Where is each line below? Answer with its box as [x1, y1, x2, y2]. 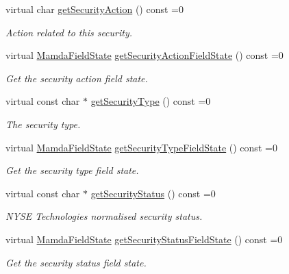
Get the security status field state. [5, 255, 147, 269]
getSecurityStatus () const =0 [90, 186, 216, 200]
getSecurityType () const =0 [90, 94, 211, 108]
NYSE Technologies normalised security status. [5, 209, 203, 223]
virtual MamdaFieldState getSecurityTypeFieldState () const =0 [5, 140, 277, 154]
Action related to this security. [5, 25, 133, 39]
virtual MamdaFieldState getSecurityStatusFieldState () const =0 [5, 232, 283, 246]
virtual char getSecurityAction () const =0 [5, 2, 184, 16]
